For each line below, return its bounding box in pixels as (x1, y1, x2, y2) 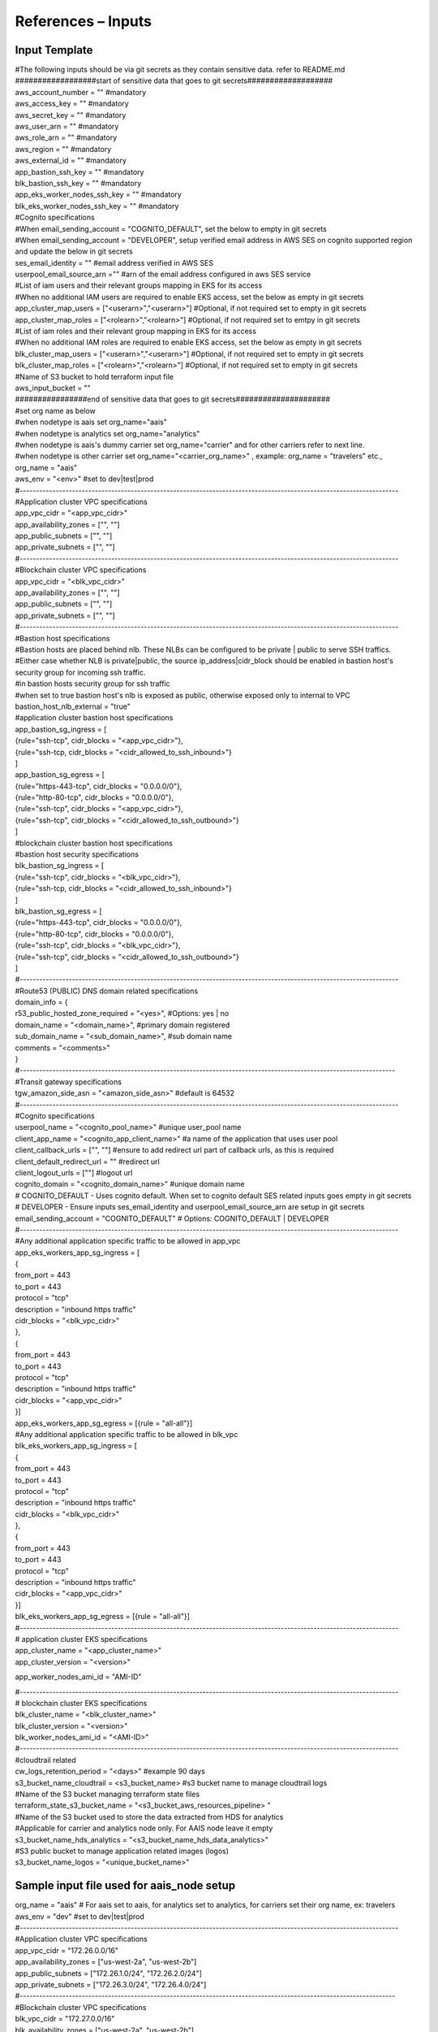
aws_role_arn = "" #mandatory (15, 132, 118, 142)
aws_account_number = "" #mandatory (15, 87, 147, 97)
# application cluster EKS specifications (15, 1634, 148, 1643)
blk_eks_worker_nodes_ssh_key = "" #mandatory (15, 201, 179, 211)
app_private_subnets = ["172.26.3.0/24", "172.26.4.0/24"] (15, 1980, 207, 1990)
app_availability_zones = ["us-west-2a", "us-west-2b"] (15, 1957, 197, 1967)
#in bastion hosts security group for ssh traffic (15, 679, 170, 688)
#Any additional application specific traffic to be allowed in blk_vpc (15, 1429, 238, 1439)
